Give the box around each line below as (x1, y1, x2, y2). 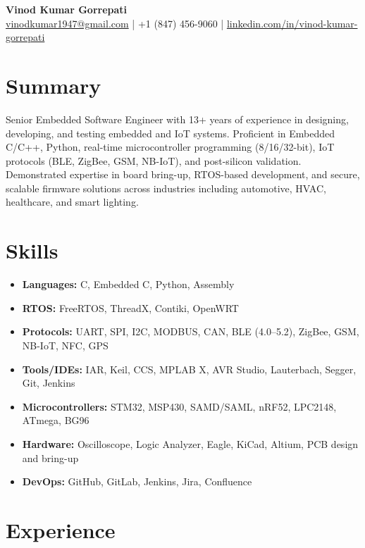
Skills (6, 236, 58, 265)
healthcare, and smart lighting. (6, 194, 139, 209)
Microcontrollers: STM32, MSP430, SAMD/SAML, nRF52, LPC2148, (22, 399, 337, 413)
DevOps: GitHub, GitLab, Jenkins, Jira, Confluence (22, 474, 252, 489)
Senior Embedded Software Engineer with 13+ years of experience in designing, (6, 111, 349, 126)
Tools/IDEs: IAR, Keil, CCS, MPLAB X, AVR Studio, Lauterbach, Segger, (22, 361, 357, 376)
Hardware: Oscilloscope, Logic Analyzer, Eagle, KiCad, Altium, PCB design (22, 436, 359, 451)
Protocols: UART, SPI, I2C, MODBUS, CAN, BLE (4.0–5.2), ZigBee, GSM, (22, 324, 359, 339)
